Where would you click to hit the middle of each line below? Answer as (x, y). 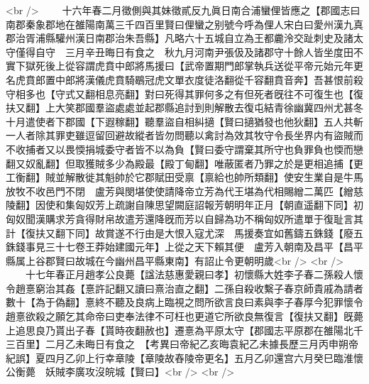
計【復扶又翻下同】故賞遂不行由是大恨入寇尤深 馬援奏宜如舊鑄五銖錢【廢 (180, 232)
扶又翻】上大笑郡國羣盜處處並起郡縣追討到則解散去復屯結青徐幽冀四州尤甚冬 (184, 108)
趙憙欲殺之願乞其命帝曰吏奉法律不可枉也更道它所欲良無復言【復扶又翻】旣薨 (184, 316)
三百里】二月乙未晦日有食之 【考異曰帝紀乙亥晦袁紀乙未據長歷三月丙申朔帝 (182, 344)
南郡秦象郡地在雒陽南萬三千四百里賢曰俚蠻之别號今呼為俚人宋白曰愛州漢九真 (184, 24)
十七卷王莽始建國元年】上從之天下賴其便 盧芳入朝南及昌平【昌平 (209, 247)
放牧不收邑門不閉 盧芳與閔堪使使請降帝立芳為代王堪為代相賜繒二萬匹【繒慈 (184, 191)
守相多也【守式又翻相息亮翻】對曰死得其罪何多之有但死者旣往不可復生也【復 (184, 93)
